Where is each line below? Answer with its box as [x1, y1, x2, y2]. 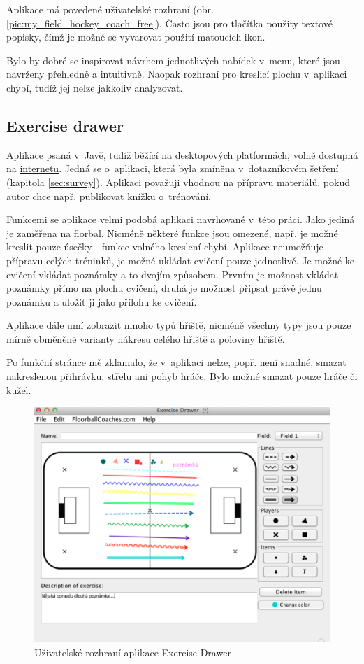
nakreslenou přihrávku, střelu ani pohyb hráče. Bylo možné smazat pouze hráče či [6, 369, 358, 383]
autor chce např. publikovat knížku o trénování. [6, 188, 211, 203]
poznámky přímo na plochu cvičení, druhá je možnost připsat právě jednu [6, 281, 322, 295]
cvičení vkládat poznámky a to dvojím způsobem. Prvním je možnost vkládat [6, 267, 339, 281]
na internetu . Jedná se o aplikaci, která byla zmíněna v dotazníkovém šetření [6, 161, 339, 176]
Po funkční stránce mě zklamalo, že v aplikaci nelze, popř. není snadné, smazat [6, 355, 347, 369]
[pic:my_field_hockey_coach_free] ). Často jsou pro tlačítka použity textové [6, 15, 333, 30]
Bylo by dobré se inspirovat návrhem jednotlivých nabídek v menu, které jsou [6, 52, 340, 67]
